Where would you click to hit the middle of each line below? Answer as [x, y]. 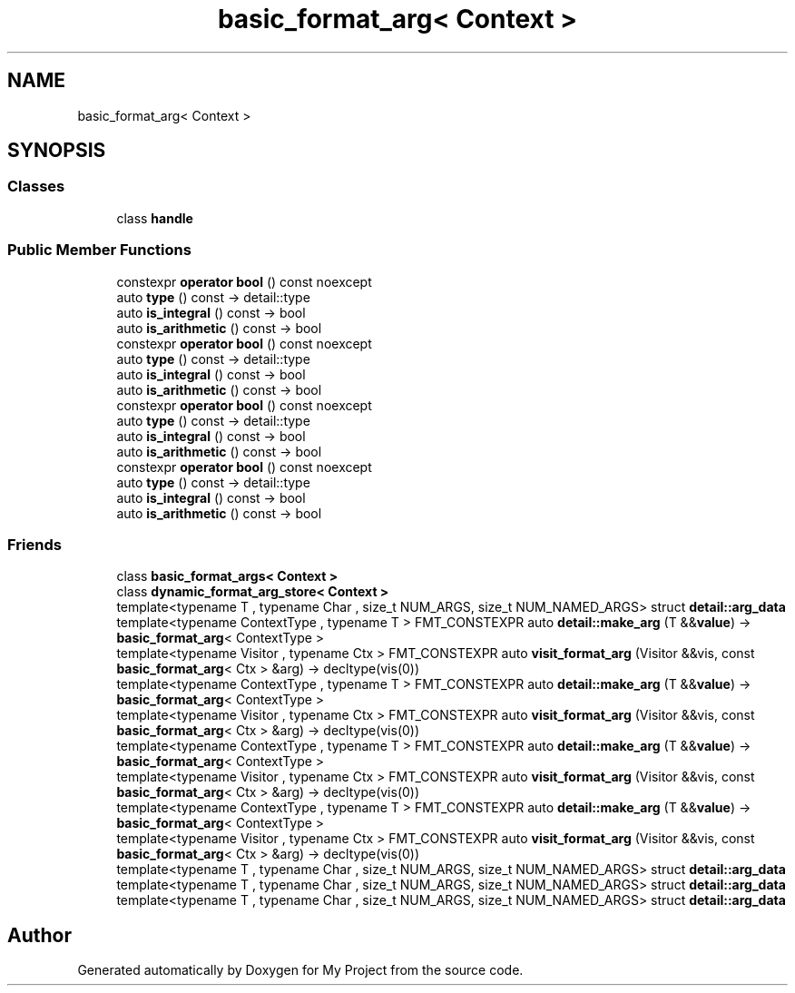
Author [39, 935]
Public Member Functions [99, 250]
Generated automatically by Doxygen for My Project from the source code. [300, 970]
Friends [34, 544]
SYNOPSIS [57, 151]
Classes [36, 187]
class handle [155, 218]
